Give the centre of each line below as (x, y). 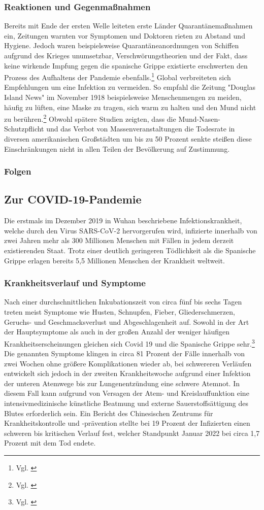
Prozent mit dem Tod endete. (50, 443)
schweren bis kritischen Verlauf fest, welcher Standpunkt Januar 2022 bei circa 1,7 (132, 433)
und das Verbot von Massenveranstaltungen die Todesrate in (141, 129)
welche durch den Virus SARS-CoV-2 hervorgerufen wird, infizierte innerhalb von (131, 230)
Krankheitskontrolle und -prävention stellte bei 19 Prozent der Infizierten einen (127, 423)
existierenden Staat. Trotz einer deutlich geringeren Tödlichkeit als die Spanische (130, 250)
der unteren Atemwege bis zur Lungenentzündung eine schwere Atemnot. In (122, 383)
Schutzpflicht (24, 129)
